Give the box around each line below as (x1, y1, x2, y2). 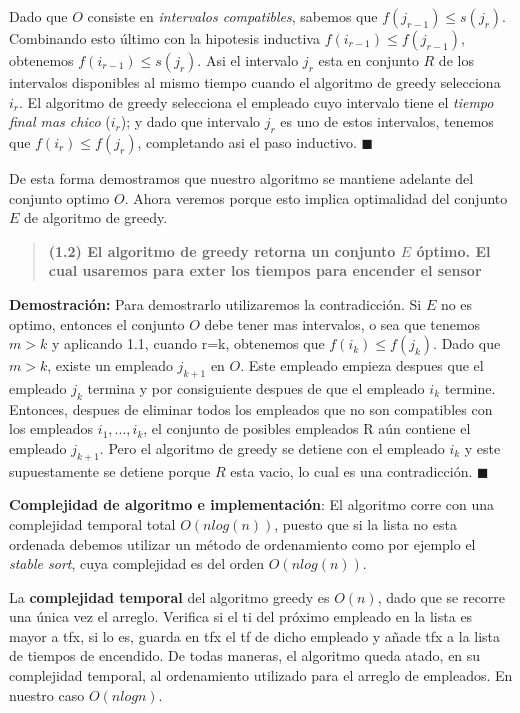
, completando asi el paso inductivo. (137, 131, 357, 152)
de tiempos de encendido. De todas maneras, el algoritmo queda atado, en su (9, 645, 481, 666)
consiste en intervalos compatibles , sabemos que (87, 6, 378, 26)
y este (464, 437, 501, 458)
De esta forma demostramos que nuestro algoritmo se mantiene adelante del (9, 167, 474, 188)
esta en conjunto (318, 50, 419, 70)
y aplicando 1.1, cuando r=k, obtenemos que (51, 333, 325, 354)
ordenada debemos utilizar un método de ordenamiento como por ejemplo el (9, 533, 476, 554)
